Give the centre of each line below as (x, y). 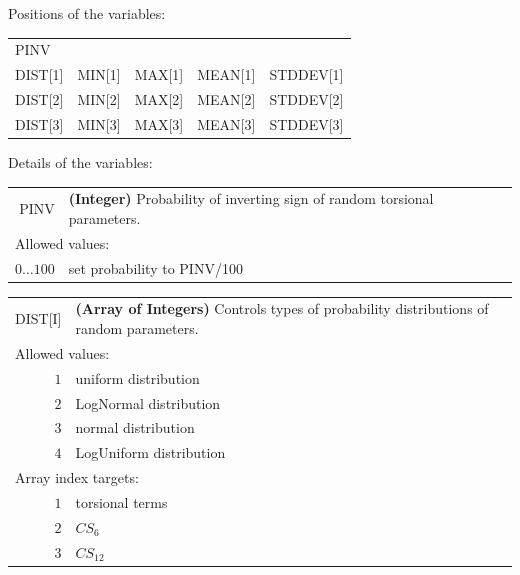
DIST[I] (38, 318)
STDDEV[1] (306, 74)
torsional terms (121, 501)
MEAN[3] (226, 123)
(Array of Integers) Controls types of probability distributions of (282, 308)
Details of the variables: (80, 161)
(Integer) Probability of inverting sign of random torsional (251, 198)
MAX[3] (159, 123)
